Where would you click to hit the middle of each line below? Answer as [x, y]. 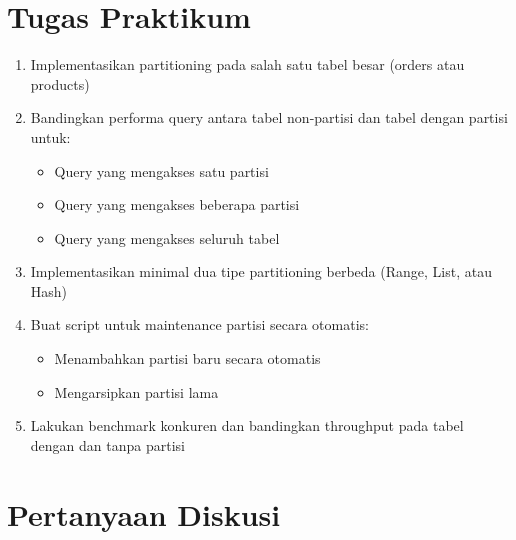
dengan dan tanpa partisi [107, 444]
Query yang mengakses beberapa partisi [177, 204]
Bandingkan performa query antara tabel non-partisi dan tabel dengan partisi [269, 117]
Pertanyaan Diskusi [144, 513]
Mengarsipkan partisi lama [136, 391]
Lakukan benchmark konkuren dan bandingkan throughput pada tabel [247, 425]
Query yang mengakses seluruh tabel [167, 237]
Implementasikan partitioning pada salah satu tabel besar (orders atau [247, 64]
